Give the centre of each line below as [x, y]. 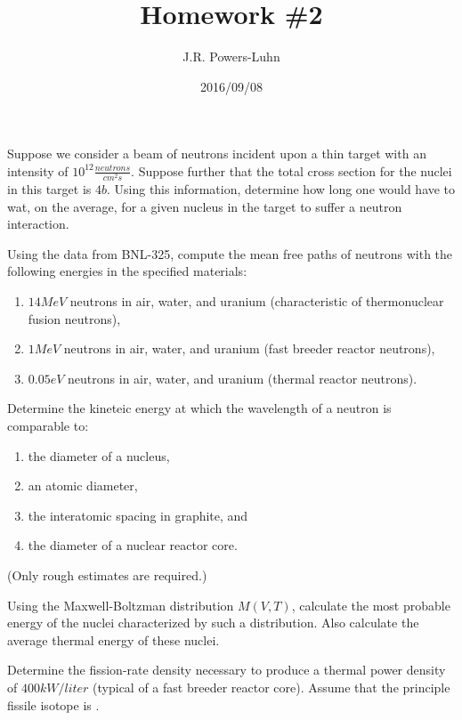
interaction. [38, 224]
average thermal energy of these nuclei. [113, 639]
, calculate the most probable [371, 605]
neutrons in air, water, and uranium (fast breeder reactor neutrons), [249, 348]
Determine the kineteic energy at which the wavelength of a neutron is [199, 408]
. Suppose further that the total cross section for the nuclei [292, 170]
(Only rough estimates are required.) [107, 574]
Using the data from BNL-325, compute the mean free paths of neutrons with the [230, 253]
